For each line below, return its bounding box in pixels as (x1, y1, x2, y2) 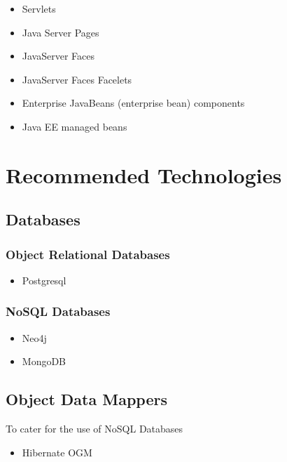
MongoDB (22, 354, 66, 369)
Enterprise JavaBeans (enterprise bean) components (22, 95, 245, 110)
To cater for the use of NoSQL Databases (6, 421, 183, 436)
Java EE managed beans (22, 119, 127, 133)
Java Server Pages (22, 25, 99, 39)
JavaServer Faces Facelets (22, 72, 132, 86)
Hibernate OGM (22, 444, 92, 459)
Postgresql (22, 272, 66, 287)
